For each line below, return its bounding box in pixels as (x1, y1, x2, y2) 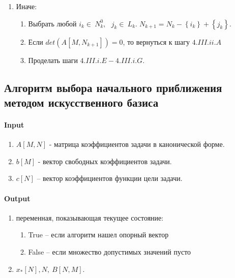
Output (4, 193, 31, 203)
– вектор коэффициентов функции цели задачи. (37, 173, 183, 183)
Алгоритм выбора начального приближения (4, 79, 222, 95)
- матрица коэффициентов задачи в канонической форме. (49, 139, 225, 149)
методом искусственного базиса (4, 94, 159, 110)
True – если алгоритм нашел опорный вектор (28, 229, 169, 240)
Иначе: (16, 1, 37, 11)
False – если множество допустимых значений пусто (28, 246, 191, 257)
